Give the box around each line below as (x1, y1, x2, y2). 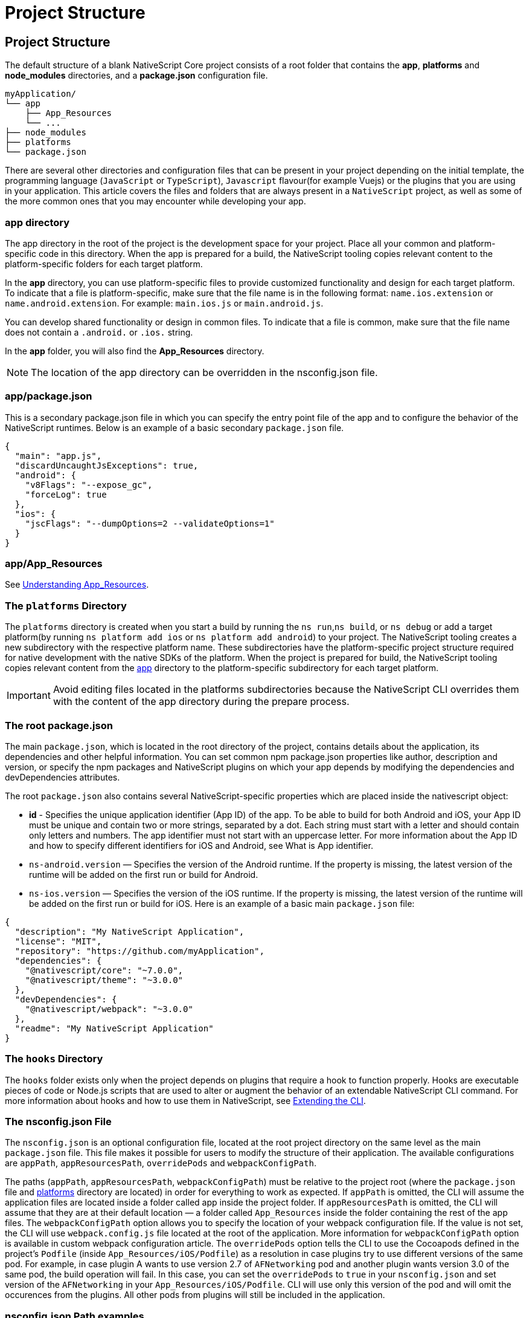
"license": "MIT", (14, 936, 102, 946)
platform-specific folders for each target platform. (5, 258, 203, 269)
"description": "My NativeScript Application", (14, 926, 245, 937)
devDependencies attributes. (5, 771, 120, 782)
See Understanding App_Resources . (5, 579, 149, 590)
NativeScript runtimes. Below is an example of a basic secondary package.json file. (5, 422, 344, 433)
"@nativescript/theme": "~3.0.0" (25, 975, 184, 985)
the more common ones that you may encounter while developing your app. (5, 196, 306, 207)
